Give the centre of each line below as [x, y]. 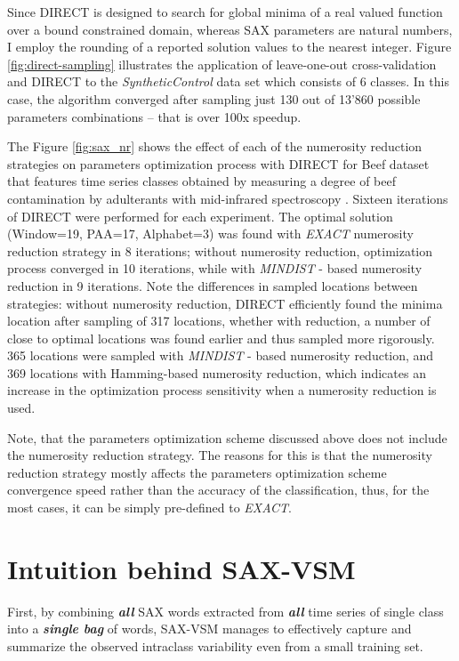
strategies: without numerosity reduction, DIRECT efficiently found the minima [225, 303]
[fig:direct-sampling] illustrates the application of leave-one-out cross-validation [222, 64]
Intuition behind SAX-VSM [181, 568]
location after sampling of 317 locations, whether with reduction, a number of [219, 321]
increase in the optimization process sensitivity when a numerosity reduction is [222, 390]
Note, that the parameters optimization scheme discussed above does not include [227, 437]
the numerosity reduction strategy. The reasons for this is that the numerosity [220, 455]
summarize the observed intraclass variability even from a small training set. [215, 645]
